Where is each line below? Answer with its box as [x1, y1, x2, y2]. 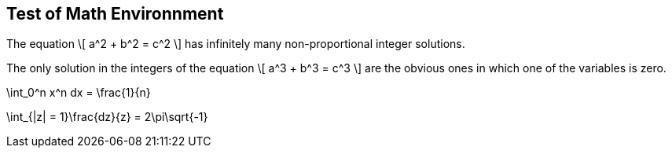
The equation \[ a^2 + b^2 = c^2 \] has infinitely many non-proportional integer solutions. [6, 37, 465, 51]
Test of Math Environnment [6, 4, 224, 24]
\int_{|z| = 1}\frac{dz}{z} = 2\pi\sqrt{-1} [6, 110, 208, 124]
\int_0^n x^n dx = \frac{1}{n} [6, 86, 151, 100]
